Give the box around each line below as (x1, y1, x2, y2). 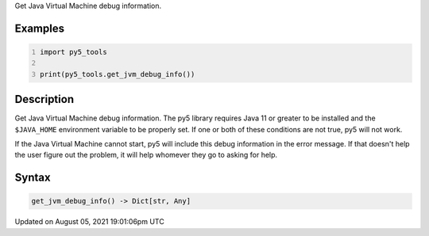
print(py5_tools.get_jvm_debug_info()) (40, 70, 195, 78)
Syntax (14, 171, 51, 185)
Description (14, 93, 75, 106)
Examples (14, 21, 65, 35)
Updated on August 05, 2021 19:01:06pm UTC (14, 217, 164, 226)
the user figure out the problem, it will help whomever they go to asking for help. (14, 150, 278, 160)
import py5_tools (40, 48, 107, 56)
